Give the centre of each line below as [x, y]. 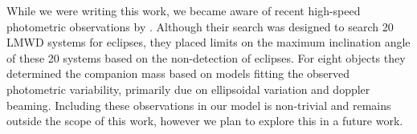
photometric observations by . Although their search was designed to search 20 [200, 26]
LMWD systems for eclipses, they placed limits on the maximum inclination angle [208, 42]
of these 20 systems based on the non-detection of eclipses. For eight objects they [206, 57]
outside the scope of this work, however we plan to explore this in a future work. [205, 121]
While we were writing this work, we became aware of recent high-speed [184, 10]
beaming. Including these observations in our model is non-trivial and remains [199, 105]
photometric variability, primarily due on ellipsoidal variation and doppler [188, 89]
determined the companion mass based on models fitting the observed [178, 73]
